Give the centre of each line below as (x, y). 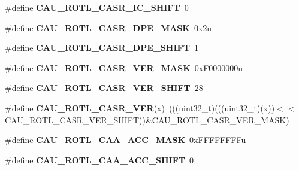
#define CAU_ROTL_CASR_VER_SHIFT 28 (104, 88)
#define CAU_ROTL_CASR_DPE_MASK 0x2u (108, 27)
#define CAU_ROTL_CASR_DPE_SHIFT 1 (102, 48)
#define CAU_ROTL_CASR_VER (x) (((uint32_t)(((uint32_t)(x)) (140, 107)
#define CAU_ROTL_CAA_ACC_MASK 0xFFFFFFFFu (126, 140)
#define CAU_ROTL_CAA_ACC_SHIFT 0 (99, 160)
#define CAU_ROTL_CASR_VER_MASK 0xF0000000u (124, 67)
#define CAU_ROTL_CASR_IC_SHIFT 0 (97, 7)
